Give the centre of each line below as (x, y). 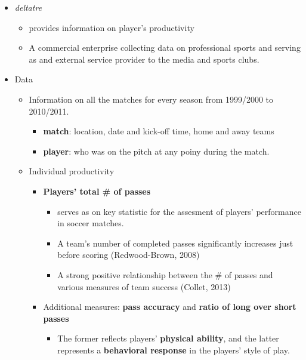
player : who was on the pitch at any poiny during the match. (156, 151)
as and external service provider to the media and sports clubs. (144, 59)
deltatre (28, 7)
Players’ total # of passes (97, 191)
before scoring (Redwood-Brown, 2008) (129, 255)
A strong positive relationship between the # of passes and (165, 274)
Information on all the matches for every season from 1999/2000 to (151, 99)
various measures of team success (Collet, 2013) (144, 286)
